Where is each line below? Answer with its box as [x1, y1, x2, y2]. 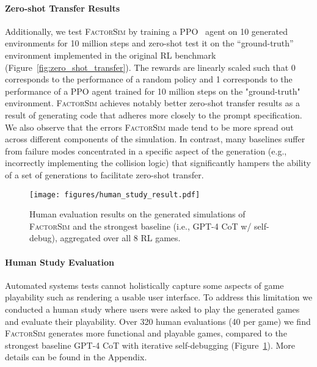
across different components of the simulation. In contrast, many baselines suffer [5, 133, 305, 145]
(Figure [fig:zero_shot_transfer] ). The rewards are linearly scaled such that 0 [5, 60, 296, 73]
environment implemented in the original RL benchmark [5, 48, 216, 61]
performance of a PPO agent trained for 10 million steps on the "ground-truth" [5, 84, 301, 97]
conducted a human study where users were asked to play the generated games [5, 302, 300, 315]
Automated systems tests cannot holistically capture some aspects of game [5, 278, 284, 291]
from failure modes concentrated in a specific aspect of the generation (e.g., [5, 144, 287, 157]
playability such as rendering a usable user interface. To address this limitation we [5, 291, 313, 303]
